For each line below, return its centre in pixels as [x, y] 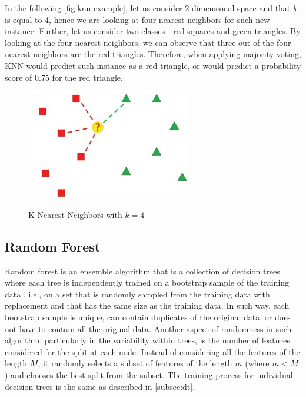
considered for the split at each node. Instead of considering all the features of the [152, 351]
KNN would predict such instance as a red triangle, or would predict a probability [153, 65]
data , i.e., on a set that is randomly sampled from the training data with [137, 294]
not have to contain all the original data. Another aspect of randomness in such [148, 328]
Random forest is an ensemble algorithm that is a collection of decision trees [142, 271]
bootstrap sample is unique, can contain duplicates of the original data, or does [148, 317]
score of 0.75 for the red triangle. [64, 77]
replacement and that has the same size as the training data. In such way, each [147, 305]
